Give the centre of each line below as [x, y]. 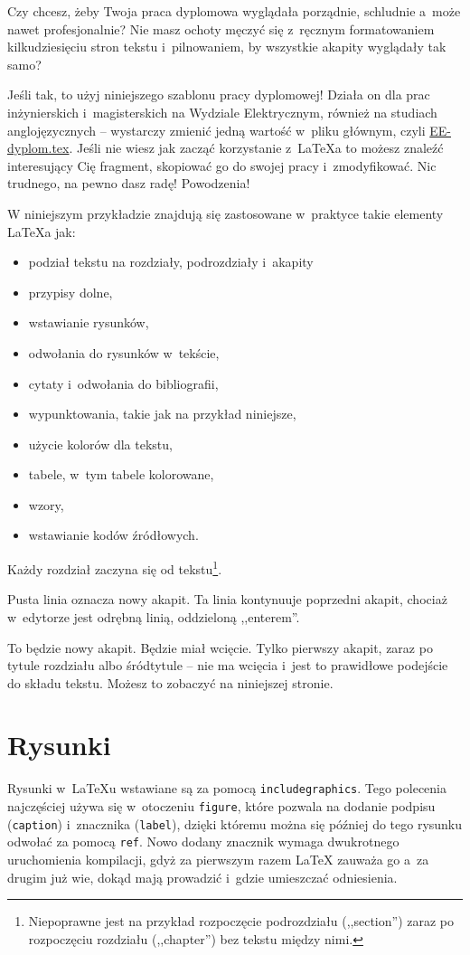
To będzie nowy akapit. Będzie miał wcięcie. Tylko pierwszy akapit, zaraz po [220, 647]
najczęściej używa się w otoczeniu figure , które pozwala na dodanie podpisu [221, 806]
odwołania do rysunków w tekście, [124, 352]
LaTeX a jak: [42, 231]
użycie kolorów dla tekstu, [100, 444]
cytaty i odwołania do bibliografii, [123, 383]
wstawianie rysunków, [89, 322]
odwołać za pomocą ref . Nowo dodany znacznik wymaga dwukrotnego [203, 842]
